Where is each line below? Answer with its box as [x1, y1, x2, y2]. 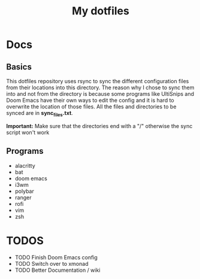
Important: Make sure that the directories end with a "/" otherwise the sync [6, 122, 193, 129]
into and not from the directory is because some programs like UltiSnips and [6, 90, 195, 97]
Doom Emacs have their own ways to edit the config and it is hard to [6, 97, 175, 104]
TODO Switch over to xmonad [14, 260, 89, 267]
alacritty [14, 162, 36, 169]
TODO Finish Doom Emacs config [14, 253, 98, 261]
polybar [14, 187, 34, 195]
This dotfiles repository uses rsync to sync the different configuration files [6, 78, 189, 84]
